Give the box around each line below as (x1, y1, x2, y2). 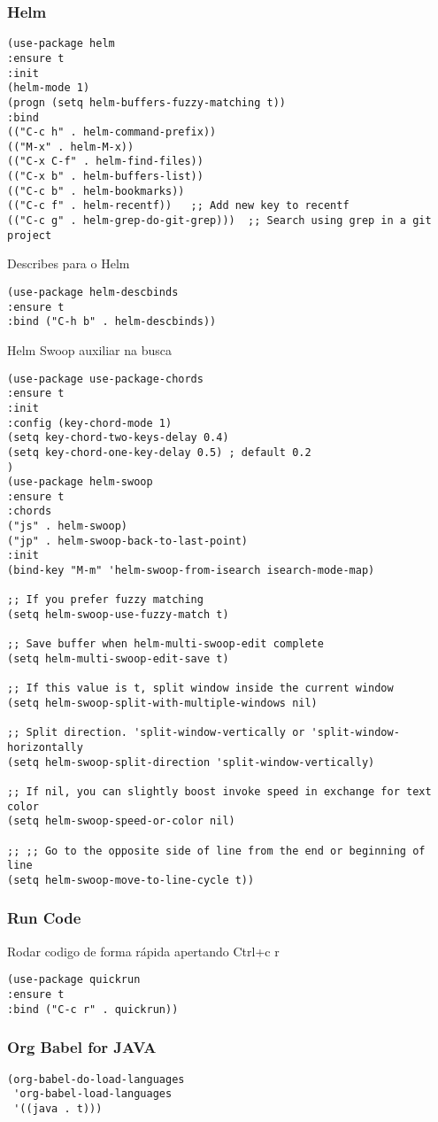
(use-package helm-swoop (7, 476, 153, 489)
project (7, 228, 52, 242)
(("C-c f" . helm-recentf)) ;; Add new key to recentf (7, 199, 350, 213)
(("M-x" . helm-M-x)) (7, 140, 134, 153)
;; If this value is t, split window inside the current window (7, 682, 394, 695)
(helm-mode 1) (7, 81, 90, 95)
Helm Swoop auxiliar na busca (7, 340, 173, 359)
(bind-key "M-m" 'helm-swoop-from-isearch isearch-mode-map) (7, 564, 375, 577)
